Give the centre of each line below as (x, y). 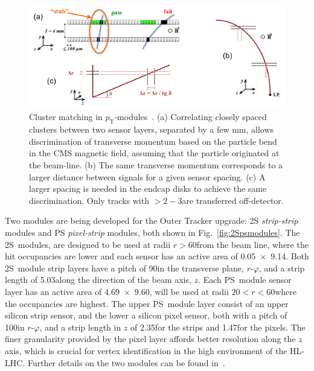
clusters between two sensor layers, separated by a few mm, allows (152, 129)
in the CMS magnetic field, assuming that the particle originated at (154, 153)
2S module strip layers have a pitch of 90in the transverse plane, (124, 268)
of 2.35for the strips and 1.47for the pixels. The (218, 327)
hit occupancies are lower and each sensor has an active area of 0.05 (130, 256)
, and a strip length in (80, 327)
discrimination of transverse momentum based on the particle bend (153, 141)
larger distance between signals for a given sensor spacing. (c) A (147, 176)
